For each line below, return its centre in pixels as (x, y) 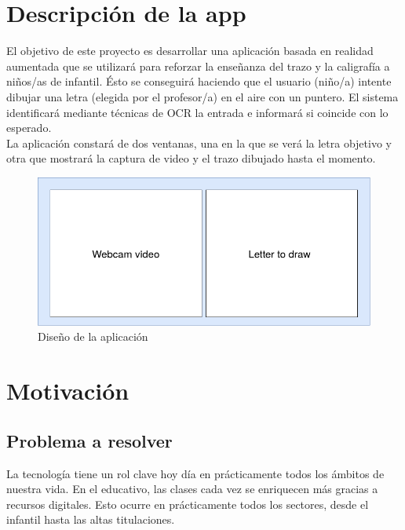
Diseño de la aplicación (93, 336)
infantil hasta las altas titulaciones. (91, 519)
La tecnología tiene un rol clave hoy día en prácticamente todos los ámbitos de (195, 473)
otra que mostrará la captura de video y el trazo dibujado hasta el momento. (191, 158)
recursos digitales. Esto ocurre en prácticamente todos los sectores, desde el (188, 504)
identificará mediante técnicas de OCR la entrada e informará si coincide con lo (197, 112)
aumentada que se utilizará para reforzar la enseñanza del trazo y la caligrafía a (198, 66)
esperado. (29, 128)
